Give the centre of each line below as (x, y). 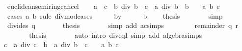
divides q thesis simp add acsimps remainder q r (122, 25)
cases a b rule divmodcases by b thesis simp (115, 15)
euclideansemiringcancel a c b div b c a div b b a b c (113, 6)
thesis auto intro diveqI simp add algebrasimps (115, 35)
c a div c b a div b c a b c (61, 44)
